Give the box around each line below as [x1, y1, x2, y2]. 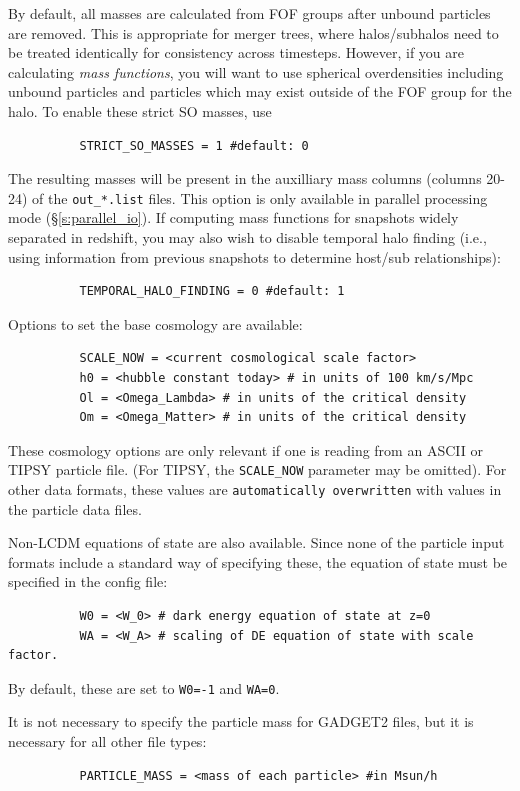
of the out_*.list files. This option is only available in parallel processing [32, 187, 488, 208]
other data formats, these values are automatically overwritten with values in [8, 479, 502, 499]
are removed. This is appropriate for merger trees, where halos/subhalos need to [8, 22, 499, 43]
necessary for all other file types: [8, 731, 207, 752]
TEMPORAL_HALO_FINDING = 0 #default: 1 [79, 284, 345, 299]
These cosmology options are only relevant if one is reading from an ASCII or [8, 439, 483, 460]
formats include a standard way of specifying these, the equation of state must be [8, 551, 508, 572]
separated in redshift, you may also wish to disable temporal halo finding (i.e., [8, 227, 487, 247]
